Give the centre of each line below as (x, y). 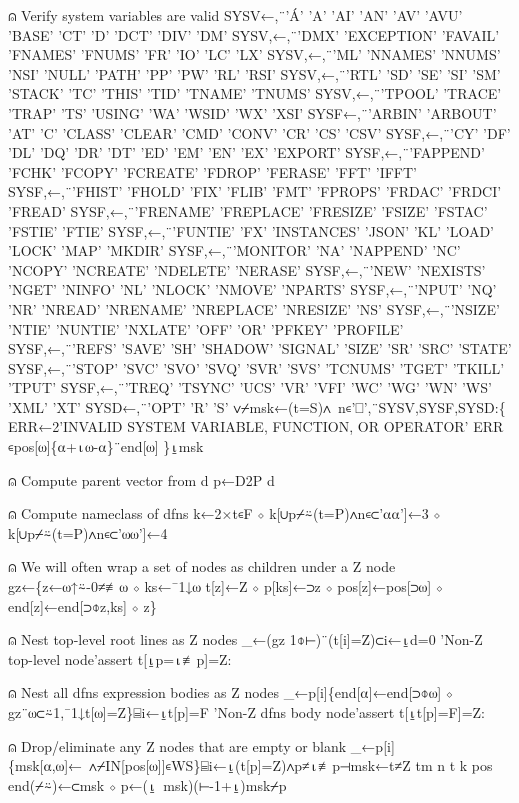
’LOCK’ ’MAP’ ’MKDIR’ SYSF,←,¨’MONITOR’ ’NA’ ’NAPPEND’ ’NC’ (234, 250)
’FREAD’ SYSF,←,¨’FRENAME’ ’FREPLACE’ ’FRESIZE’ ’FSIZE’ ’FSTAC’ (248, 210)
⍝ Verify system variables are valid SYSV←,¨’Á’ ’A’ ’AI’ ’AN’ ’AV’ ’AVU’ (235, 15)
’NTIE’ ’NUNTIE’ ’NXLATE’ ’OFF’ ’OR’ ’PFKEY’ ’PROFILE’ (206, 328)
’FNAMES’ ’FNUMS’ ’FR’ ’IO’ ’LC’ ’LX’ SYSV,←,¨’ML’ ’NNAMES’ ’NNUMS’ (254, 54)
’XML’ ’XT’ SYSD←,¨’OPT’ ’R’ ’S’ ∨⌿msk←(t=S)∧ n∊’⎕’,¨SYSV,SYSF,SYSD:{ (257, 406)
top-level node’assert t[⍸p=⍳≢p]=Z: (120, 658)
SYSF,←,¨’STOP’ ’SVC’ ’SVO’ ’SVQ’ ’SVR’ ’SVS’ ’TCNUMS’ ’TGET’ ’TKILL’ (256, 367)
